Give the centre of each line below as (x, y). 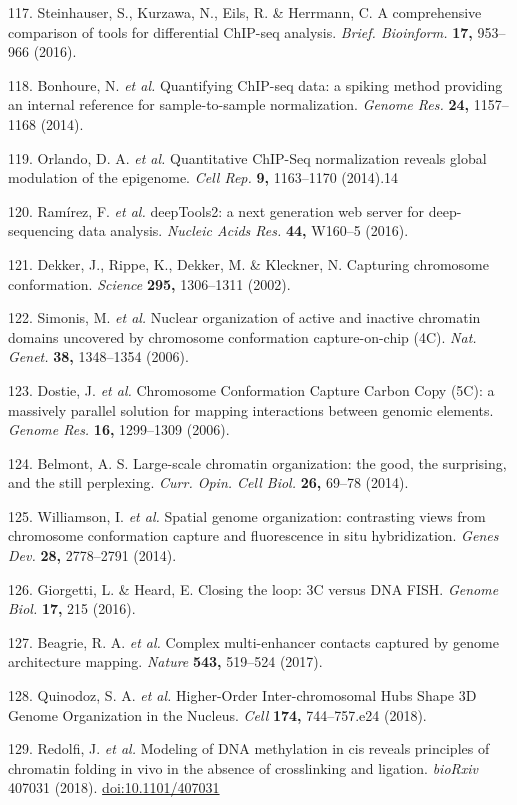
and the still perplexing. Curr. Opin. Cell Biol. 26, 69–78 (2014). (208, 482)
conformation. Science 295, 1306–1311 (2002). (149, 283)
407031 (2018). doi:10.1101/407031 (114, 787)
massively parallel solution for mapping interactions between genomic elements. (251, 409)
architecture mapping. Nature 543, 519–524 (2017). (165, 661)
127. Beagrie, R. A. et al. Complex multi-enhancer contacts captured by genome (253, 641)
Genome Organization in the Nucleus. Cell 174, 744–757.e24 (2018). (217, 714)
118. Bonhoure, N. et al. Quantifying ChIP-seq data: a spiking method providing (255, 84)
